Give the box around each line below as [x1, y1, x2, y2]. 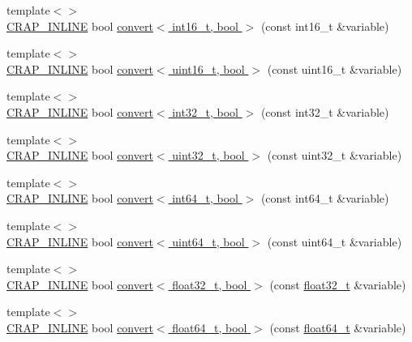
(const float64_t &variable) [269, 318, 406, 336]
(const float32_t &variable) [269, 276, 406, 293]
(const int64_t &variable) [260, 190, 389, 207]
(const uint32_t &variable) [267, 147, 402, 164]
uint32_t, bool [172, 147, 245, 164]
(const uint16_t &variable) [267, 60, 402, 77]
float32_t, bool [172, 276, 247, 293]
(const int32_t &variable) [260, 103, 389, 120]
